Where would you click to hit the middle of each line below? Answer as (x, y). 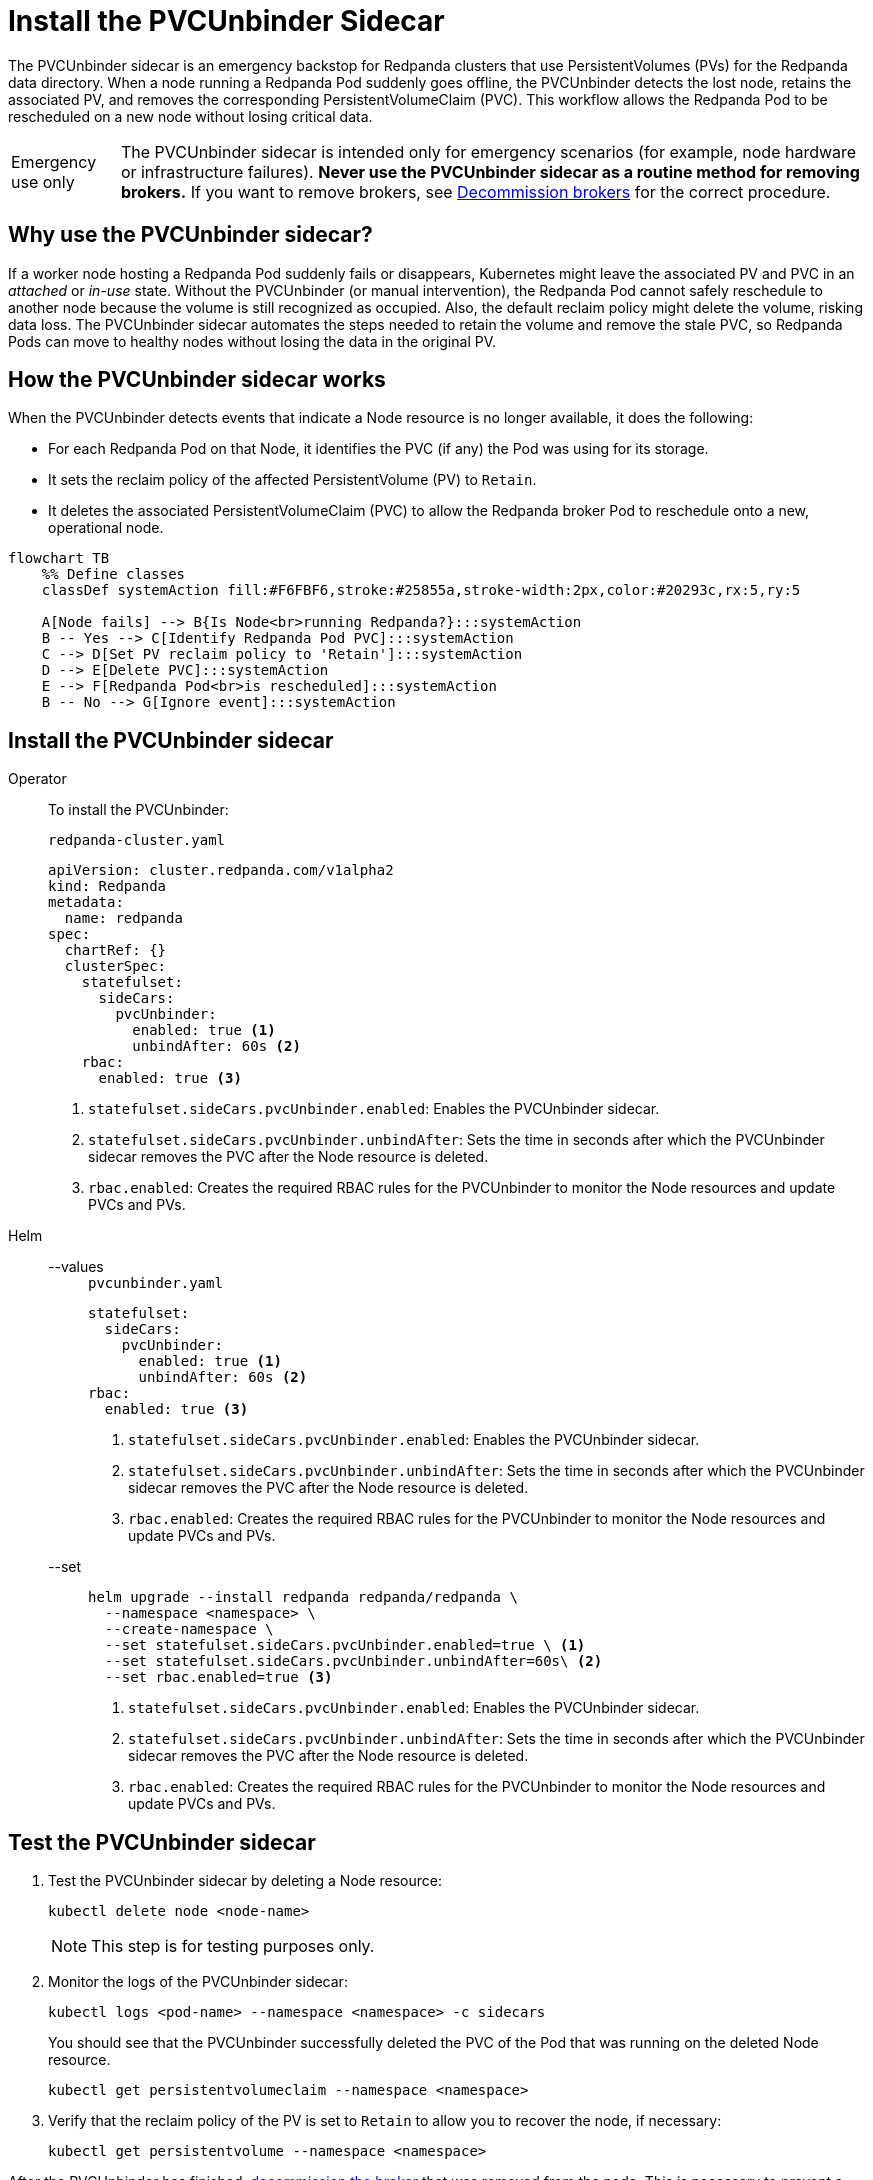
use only (43, 181)
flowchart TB (59, 558)
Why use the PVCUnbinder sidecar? (190, 235)
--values (76, 1267)
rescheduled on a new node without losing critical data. (190, 116)
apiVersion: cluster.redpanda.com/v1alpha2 (221, 870)
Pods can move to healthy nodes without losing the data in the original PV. (252, 341)
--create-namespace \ (189, 1629)
